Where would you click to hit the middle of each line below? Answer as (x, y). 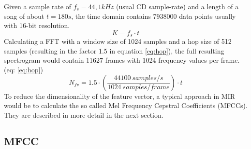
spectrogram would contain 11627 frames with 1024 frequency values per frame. (122, 60)
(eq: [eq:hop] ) (23, 70)
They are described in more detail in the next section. (84, 115)
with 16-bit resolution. (37, 25)
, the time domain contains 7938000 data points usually (154, 16)
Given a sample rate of (38, 6)
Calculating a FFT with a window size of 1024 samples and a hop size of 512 (118, 41)
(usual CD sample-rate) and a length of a (177, 6)
